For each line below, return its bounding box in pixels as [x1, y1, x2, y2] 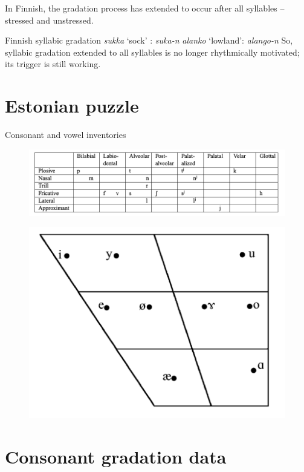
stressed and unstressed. [5, 13, 94, 26]
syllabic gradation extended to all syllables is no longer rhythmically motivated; [5, 45, 300, 58]
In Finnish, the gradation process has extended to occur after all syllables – [5, 2, 285, 14]
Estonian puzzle [5, 93, 139, 118]
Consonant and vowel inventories [5, 128, 126, 141]
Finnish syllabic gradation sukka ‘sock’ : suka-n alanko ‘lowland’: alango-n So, [5, 34, 293, 47]
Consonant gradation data [5, 444, 227, 468]
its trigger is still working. [5, 57, 101, 70]
